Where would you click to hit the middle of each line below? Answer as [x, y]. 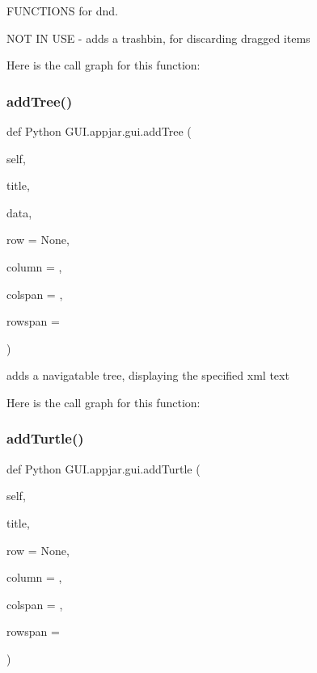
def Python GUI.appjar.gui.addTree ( [99, 131]
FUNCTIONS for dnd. [62, 11]
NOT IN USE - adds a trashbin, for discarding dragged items [158, 38]
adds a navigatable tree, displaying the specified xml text [148, 375]
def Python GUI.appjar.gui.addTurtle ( [104, 468]
